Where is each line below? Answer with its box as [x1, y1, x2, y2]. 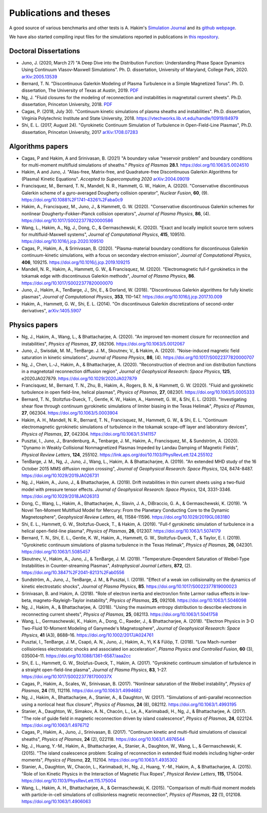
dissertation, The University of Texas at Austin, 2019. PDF [21, 87, 139, 94]
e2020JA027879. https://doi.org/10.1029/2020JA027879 [21, 375, 137, 381]
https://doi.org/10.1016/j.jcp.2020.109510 [21, 238, 104, 244]
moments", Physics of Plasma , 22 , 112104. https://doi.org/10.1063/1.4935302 [21, 756, 178, 763]
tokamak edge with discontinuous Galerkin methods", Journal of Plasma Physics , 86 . [21, 273, 195, 279]
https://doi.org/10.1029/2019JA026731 [21, 472, 99, 478]
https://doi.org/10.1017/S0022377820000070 [21, 280, 113, 286]
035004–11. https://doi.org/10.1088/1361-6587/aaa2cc [21, 653, 131, 659]
